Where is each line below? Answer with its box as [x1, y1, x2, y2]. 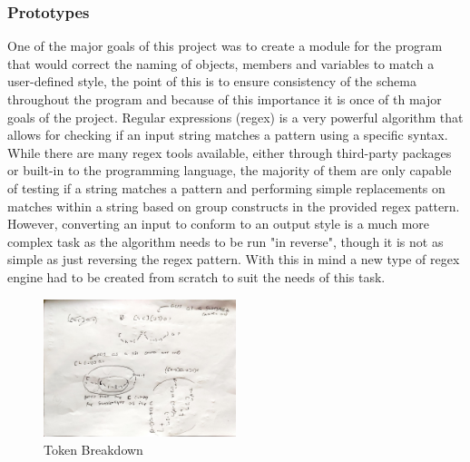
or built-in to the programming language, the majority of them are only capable [7, 161, 452, 180]
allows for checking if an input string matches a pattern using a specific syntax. [7, 125, 448, 144]
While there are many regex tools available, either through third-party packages [7, 143, 452, 162]
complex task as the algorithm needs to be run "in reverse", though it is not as [7, 231, 444, 251]
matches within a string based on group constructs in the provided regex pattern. [7, 196, 460, 215]
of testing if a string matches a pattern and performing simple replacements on [7, 178, 446, 197]
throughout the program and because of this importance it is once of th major [7, 90, 442, 108]
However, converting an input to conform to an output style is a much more [7, 214, 430, 233]
